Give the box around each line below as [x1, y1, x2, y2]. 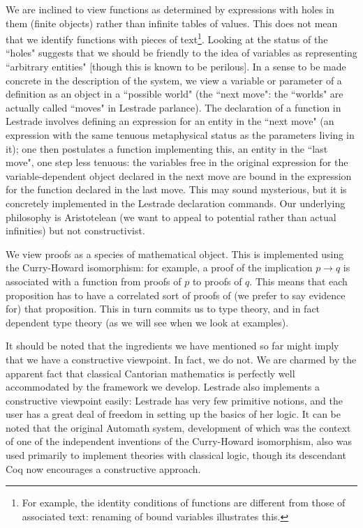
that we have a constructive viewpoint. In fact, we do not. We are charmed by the [6, 352, 357, 366]
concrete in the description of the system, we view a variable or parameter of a [6, 73, 342, 87]
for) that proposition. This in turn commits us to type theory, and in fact [6, 301, 320, 316]
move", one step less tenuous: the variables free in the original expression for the [6, 155, 348, 169]
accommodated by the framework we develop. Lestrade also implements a [6, 379, 320, 394]
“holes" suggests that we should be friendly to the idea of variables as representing [6, 45, 357, 60]
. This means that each [249, 273, 348, 288]
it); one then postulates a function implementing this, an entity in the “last [6, 141, 328, 156]
